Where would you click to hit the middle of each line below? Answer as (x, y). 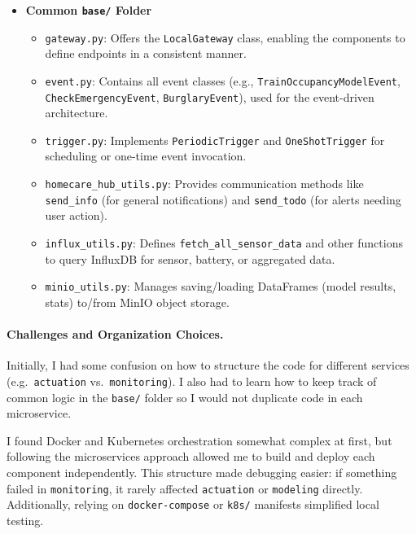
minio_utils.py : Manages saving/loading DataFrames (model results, (221, 286)
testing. (25, 520)
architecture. (77, 113)
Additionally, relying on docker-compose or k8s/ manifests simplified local (193, 504)
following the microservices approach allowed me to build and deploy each (191, 456)
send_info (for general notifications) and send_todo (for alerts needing (223, 199)
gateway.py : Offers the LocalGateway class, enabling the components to (225, 37)
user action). (76, 215)
